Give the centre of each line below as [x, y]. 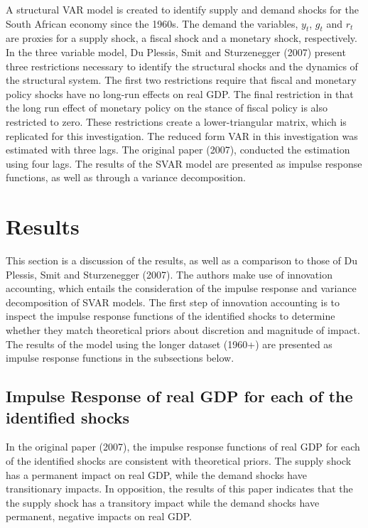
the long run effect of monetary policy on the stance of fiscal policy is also [167, 108]
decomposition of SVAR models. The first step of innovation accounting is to [173, 302]
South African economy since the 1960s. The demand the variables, [152, 23]
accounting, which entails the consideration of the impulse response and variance [181, 288]
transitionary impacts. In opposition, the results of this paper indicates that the [179, 489]
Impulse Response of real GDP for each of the [179, 396]
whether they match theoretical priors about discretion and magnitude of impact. [183, 330]
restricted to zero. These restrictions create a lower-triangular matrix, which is [176, 121]
